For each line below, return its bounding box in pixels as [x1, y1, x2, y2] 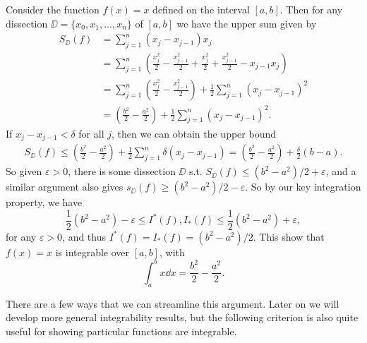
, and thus [62, 229, 106, 243]
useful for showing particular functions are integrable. [6, 323, 237, 338]
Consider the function [6, 2, 100, 16]
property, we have [6, 195, 83, 210]
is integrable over [55, 244, 130, 259]
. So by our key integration [245, 179, 361, 194]
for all [78, 126, 104, 140]
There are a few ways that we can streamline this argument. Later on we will [6, 296, 339, 311]
